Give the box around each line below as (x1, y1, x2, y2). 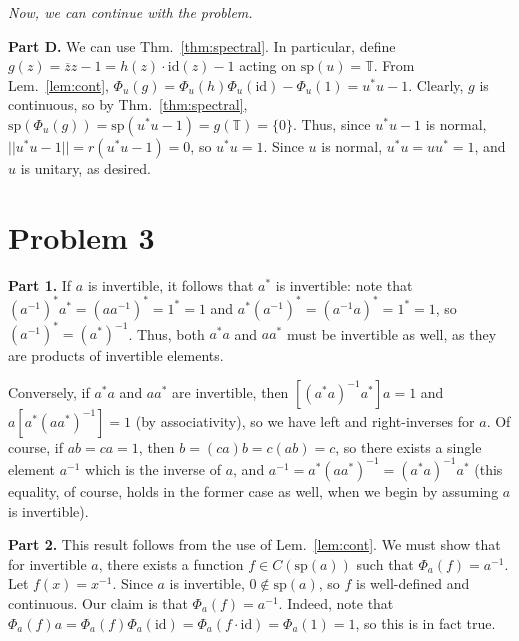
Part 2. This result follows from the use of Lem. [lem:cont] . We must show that (8, 534, 501, 555)
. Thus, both (128, 323, 205, 344)
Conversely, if (8, 381, 90, 402)
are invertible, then (172, 381, 289, 402)
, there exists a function (98, 553, 244, 574)
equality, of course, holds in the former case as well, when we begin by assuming (8, 480, 499, 501)
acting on (239, 55, 297, 76)
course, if (8, 436, 63, 457)
